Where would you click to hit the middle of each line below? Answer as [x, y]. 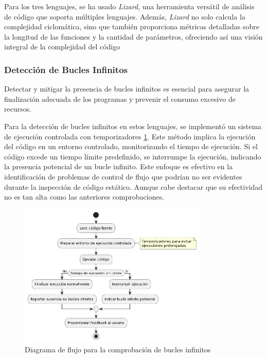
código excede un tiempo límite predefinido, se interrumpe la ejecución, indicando [133, 156]
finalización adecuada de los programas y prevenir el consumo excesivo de [120, 99]
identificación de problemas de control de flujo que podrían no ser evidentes [123, 176]
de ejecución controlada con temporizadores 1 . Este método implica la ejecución [130, 136]
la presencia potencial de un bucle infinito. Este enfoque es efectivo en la [119, 166]
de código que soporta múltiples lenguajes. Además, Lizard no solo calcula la [125, 16]
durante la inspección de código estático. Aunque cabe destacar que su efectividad [133, 186]
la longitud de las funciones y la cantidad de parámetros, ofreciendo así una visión [133, 36]
